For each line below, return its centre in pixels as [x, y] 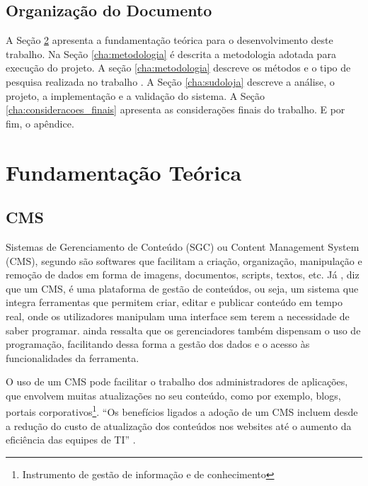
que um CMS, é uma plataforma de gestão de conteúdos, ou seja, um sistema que [182, 288]
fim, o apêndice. [40, 123]
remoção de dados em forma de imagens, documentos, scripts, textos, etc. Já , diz [183, 275]
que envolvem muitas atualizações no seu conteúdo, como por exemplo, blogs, [173, 395]
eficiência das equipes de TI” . [71, 440]
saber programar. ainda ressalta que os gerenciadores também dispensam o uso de [183, 330]
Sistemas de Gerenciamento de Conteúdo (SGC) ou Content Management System [183, 246]
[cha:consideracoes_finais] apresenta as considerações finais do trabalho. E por [176, 109]
